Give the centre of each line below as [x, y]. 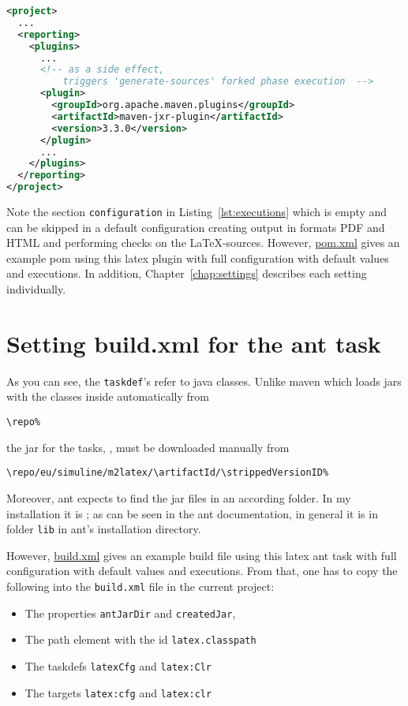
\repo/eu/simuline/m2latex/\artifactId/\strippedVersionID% [168, 473]
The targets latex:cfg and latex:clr [118, 692]
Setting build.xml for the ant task [194, 343]
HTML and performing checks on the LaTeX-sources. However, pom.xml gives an [203, 243]
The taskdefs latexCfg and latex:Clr [118, 665]
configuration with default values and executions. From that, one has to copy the [202, 571]
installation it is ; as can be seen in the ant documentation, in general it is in [192, 513]
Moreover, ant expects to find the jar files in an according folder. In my [179, 497]
